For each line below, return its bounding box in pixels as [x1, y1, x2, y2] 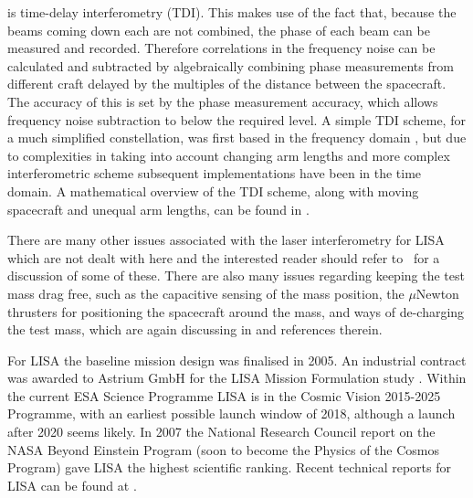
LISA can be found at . [7, 475, 137, 494]
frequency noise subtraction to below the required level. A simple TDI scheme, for [7, 110, 466, 129]
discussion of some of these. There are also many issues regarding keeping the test [7, 266, 465, 285]
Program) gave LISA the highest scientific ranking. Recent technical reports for [7, 458, 451, 477]
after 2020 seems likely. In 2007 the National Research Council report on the [7, 422, 436, 441]
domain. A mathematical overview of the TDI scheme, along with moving [7, 181, 419, 200]
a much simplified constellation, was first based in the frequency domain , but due [7, 128, 467, 147]
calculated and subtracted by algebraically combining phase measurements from [7, 56, 454, 75]
